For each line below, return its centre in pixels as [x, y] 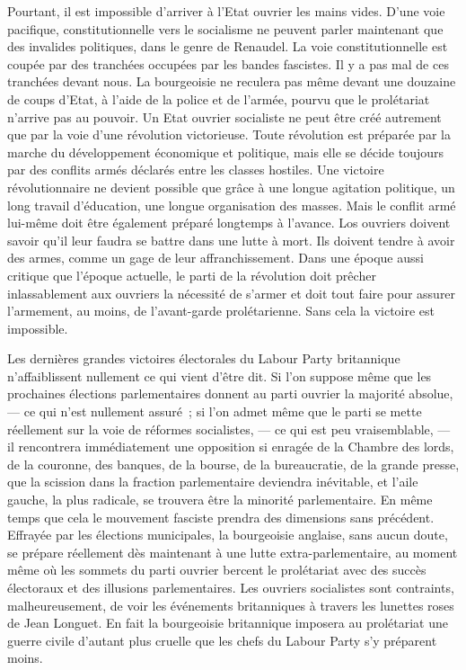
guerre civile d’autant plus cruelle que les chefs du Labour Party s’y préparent [222, 640]
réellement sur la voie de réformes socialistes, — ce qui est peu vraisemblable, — [229, 429]
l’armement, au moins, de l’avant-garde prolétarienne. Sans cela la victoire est [221, 311]
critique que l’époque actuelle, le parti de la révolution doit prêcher [192, 275]
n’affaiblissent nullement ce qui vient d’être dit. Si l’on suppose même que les [220, 375]
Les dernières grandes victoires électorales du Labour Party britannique [204, 358]
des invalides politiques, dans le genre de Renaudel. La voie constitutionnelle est [228, 46]
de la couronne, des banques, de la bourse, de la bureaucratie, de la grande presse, [233, 464]
